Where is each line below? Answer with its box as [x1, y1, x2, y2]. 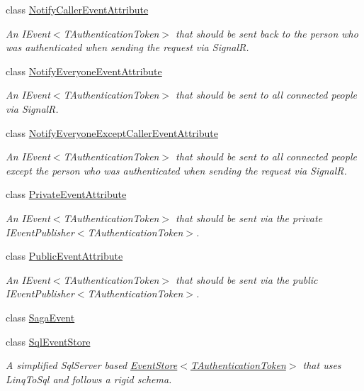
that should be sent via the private [176, 210, 323, 225]
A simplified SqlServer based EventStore [6, 358, 178, 373]
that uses [302, 358, 341, 373]
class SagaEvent [6, 309, 75, 324]
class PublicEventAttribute [6, 248, 123, 263]
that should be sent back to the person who [176, 26, 358, 40]
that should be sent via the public [176, 272, 318, 287]
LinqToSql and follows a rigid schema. [6, 371, 172, 386]
